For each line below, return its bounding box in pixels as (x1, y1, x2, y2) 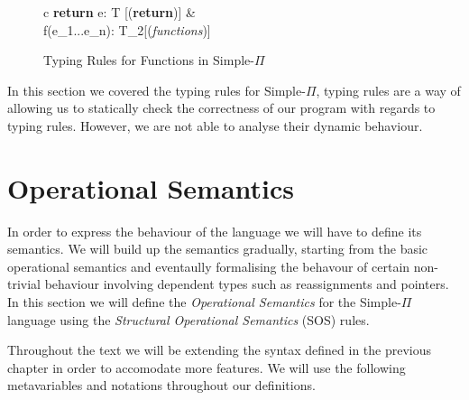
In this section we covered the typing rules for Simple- (7, 80, 306, 99)
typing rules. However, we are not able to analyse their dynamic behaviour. (7, 116, 423, 135)
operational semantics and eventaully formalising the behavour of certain (7, 256, 410, 275)
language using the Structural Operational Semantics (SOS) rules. (7, 310, 370, 329)
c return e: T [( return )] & (43, 3, 196, 21)
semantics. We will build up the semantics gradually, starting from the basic (7, 239, 428, 258)
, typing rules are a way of (316, 80, 461, 99)
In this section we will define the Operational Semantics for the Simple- (7, 293, 401, 312)
